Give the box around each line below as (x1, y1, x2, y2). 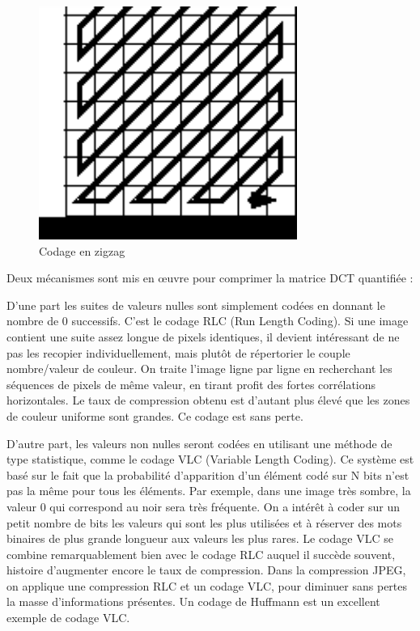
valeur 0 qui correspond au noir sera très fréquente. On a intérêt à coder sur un (6, 498, 401, 515)
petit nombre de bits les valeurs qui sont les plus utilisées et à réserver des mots (6, 514, 402, 531)
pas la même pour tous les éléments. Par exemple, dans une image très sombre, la (6, 482, 411, 499)
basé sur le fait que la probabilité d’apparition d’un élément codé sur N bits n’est (6, 466, 409, 483)
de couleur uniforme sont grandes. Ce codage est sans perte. (6, 407, 303, 424)
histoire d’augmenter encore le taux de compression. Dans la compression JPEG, (6, 561, 406, 578)
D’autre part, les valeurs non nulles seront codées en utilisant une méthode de (6, 434, 392, 451)
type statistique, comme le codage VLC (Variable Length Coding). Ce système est (6, 451, 414, 468)
